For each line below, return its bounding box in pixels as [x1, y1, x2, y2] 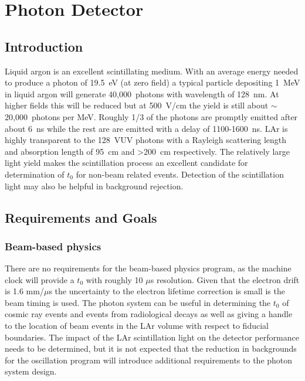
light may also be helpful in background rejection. [5, 179, 184, 192]
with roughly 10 [86, 273, 143, 285]
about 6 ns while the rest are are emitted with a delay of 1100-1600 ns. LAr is [5, 122, 288, 134]
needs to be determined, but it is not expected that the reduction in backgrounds [5, 342, 297, 355]
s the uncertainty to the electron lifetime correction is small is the [49, 285, 285, 297]
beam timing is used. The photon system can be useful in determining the [5, 296, 271, 308]
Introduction [5, 37, 83, 55]
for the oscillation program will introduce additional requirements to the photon [5, 353, 293, 366]
